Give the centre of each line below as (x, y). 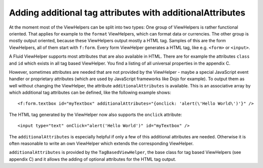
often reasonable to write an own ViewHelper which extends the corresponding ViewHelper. (101, 144)
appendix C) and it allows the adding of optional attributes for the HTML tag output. (93, 159)
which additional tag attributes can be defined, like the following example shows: (90, 93)
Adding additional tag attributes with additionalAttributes (127, 13)
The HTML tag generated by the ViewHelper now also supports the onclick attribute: (95, 115)
